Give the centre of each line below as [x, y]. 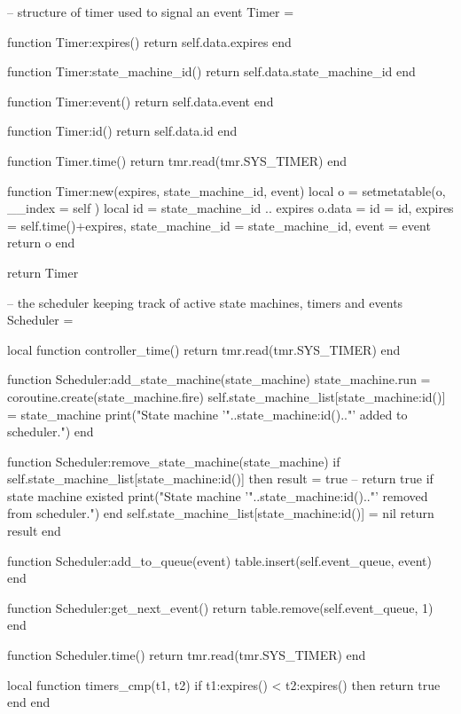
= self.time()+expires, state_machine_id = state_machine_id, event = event [219, 225]
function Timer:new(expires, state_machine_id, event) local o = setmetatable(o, [227, 190]
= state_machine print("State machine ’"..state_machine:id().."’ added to [207, 414]
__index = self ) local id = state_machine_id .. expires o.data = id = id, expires [230, 208]
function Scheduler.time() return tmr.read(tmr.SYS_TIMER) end [187, 655]
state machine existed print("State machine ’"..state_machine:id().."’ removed [218, 495]
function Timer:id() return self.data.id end [122, 131]
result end [34, 531]
